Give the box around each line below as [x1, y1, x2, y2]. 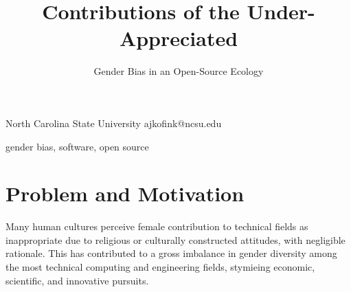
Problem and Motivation [5, 179, 245, 207]
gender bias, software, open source [5, 139, 149, 153]
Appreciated [119, 24, 238, 52]
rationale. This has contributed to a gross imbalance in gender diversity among [5, 246, 337, 260]
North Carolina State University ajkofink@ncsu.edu [5, 115, 222, 130]
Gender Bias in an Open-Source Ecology [93, 64, 264, 78]
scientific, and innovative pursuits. [5, 273, 149, 287]
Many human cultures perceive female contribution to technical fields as [5, 219, 308, 234]
